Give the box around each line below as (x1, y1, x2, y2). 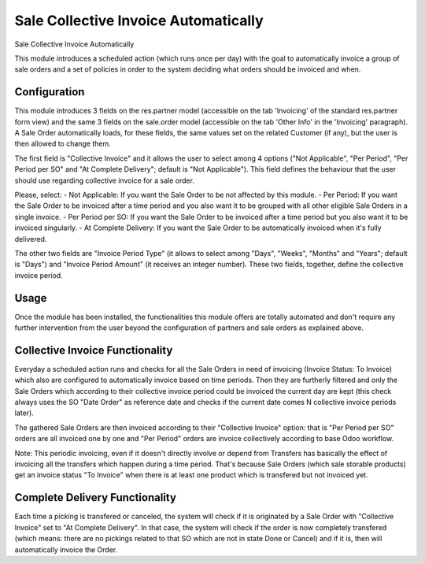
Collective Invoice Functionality (14, 343, 173, 357)
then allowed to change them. (14, 139, 112, 149)
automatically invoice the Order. (14, 544, 118, 555)
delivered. (14, 234, 47, 243)
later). (14, 408, 35, 417)
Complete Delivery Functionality (14, 491, 177, 504)
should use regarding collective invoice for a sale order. (14, 176, 194, 185)
